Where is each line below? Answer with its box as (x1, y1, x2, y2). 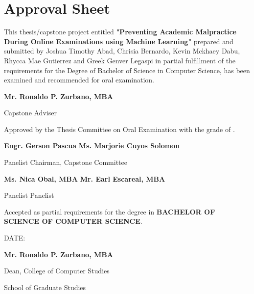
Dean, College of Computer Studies (4, 266, 110, 276)
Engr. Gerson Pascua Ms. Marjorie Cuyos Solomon (4, 140, 180, 151)
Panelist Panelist (4, 190, 54, 200)
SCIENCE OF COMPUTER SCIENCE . (4, 216, 142, 226)
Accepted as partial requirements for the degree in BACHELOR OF (4, 206, 215, 216)
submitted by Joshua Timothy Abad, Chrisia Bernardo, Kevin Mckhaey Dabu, (4, 46, 240, 56)
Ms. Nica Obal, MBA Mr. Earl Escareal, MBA (4, 173, 165, 184)
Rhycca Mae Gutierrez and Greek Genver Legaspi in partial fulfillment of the (4, 55, 236, 65)
